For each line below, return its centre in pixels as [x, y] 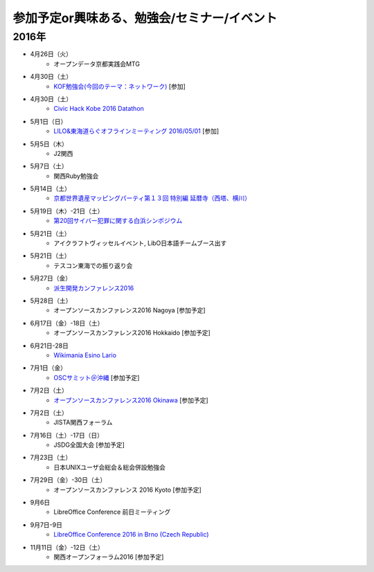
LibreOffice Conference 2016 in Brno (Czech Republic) [131, 535]
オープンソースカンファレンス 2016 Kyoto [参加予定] [128, 490]
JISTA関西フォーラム [83, 422]
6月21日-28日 [50, 346]
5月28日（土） [51, 301]
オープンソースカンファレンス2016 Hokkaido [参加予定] [132, 333]
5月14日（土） [51, 189]
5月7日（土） [49, 166]
